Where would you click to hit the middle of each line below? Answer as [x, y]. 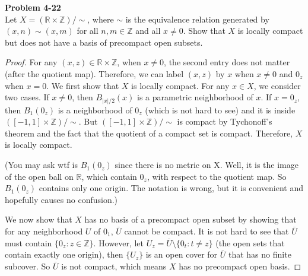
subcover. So [28, 266]
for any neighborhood [44, 231]
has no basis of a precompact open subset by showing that [190, 219]
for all [88, 31]
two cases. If [27, 97]
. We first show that [83, 85]
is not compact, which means [114, 266]
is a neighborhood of [95, 110]
